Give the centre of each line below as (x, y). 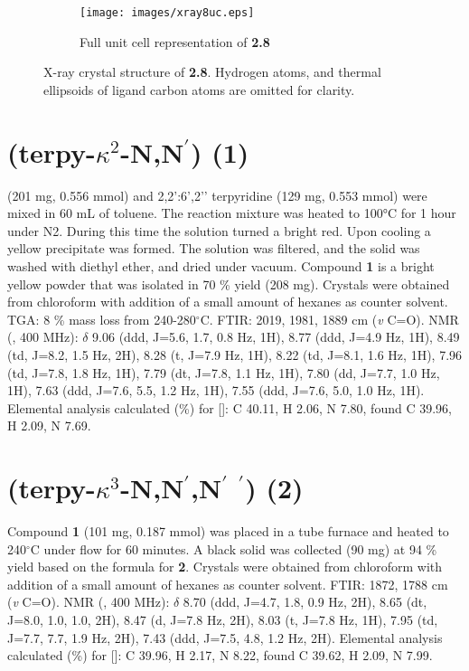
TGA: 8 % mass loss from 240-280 (102, 319)
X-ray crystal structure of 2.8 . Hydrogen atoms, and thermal (212, 72)
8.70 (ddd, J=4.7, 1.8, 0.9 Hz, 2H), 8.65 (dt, (305, 602)
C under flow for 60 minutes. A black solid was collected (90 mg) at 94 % (234, 548)
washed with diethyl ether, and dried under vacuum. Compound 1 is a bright (221, 265)
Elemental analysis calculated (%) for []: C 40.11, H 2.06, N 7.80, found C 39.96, (230, 407)
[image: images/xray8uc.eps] (167, 13)
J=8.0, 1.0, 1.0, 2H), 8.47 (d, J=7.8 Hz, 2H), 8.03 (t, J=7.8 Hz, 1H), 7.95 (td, (223, 619)
